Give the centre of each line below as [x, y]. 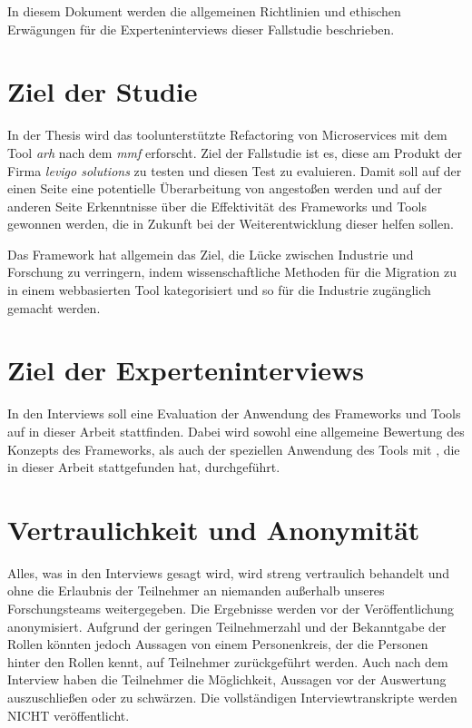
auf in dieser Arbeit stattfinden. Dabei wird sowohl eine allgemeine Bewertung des [236, 431]
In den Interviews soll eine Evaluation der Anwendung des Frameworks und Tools [234, 413]
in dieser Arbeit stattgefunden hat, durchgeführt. [144, 467]
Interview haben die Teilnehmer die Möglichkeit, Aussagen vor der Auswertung [227, 679]
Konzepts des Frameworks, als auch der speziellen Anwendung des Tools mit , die [234, 449]
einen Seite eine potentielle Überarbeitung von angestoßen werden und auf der [225, 188]
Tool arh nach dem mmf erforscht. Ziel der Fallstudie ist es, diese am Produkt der [235, 152]
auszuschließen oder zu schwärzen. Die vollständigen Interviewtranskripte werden [232, 698]
